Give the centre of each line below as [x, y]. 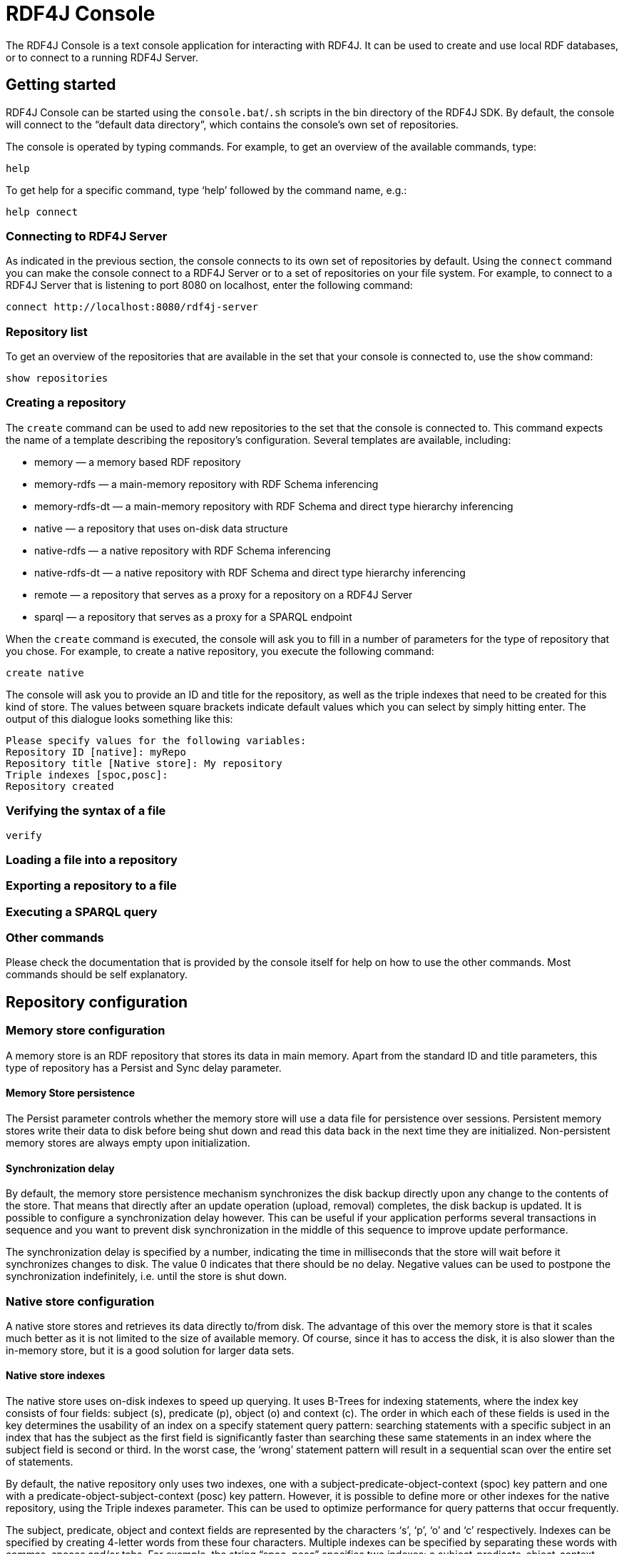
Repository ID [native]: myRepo [96, 752]
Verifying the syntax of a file [86, 811]
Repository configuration [97, 1002]
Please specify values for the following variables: [156, 740]
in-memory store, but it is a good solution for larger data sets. [150, 1350]
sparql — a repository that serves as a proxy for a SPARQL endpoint [193, 616]
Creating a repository [66, 403]
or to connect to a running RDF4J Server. [102, 57]
